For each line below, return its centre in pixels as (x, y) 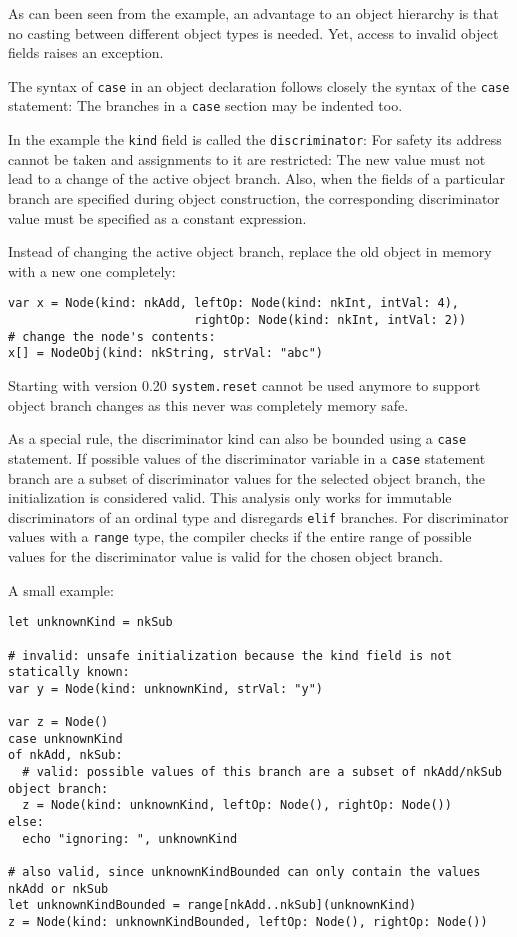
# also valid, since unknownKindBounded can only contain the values (244, 872)
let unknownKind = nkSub (90, 622)
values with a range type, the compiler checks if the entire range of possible (240, 536)
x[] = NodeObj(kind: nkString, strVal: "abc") (165, 353)
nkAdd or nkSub (58, 888)
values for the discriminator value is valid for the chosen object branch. (225, 556)
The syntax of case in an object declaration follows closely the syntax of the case (259, 85)
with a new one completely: (92, 270)
